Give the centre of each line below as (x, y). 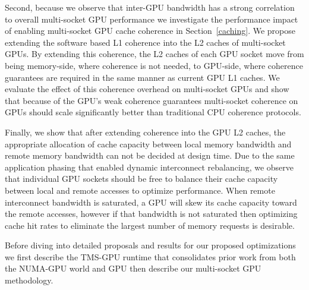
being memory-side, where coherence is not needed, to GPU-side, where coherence (154, 65)
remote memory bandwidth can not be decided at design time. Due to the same (150, 155)
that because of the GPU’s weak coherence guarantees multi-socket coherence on (152, 100)
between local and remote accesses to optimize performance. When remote (140, 190)
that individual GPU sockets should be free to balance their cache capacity (141, 179)
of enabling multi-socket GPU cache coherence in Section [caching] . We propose (150, 31)
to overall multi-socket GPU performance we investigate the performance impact (152, 19)
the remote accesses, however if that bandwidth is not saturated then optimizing (151, 214)
